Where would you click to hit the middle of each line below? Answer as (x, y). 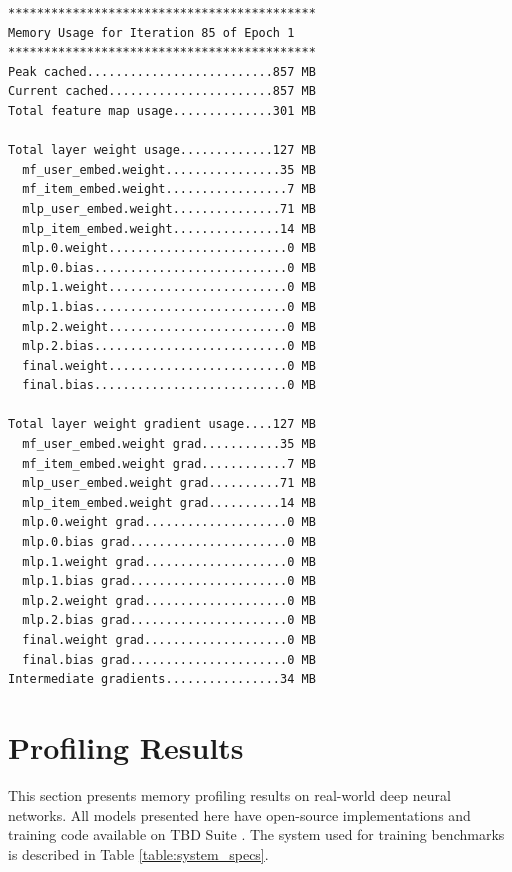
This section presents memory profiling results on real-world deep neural (229, 794)
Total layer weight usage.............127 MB (162, 150)
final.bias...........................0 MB (169, 385)
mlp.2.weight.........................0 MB (169, 326)
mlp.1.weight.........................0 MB (169, 287)
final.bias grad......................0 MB (169, 659)
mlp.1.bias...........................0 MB (169, 306)
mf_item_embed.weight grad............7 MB (169, 463)
